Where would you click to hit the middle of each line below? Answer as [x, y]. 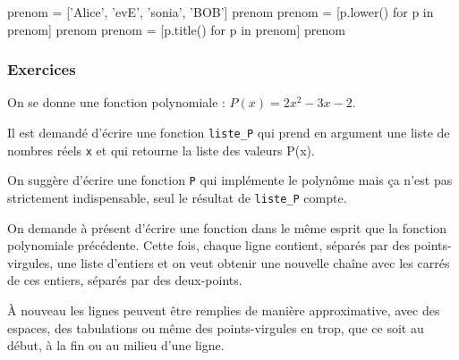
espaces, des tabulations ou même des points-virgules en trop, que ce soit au [216, 327]
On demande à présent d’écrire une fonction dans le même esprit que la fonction [227, 227]
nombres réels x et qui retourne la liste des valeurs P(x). [161, 150]
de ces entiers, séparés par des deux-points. [125, 280]
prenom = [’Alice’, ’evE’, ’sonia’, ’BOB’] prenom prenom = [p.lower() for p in [221, 12]
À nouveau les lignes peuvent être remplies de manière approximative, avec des [224, 310]
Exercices [42, 69]
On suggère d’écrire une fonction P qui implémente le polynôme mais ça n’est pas [230, 180]
